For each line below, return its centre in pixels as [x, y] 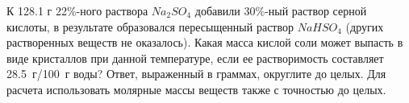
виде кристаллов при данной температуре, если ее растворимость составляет [195, 58]
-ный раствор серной [316, 10]
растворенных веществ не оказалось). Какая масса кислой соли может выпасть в [205, 42]
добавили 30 [225, 10]
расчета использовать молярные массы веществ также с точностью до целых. [196, 89]
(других [365, 26]
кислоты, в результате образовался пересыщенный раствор [150, 26]
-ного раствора [112, 10]
